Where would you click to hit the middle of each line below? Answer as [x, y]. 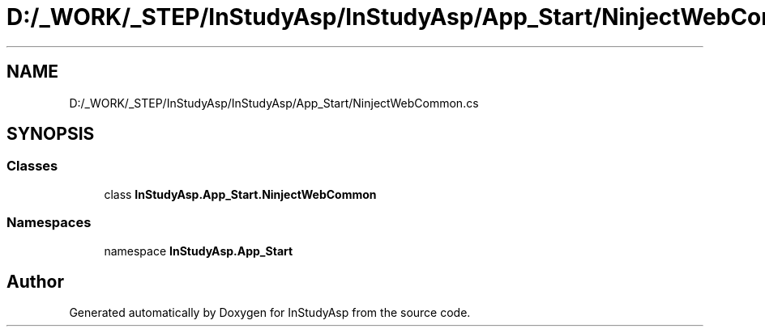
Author [35, 281]
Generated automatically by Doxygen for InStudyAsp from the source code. [270, 313]
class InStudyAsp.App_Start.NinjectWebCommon [240, 194]
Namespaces [49, 223]
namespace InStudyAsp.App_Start [199, 251]
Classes [32, 166]
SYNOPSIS [51, 134]
